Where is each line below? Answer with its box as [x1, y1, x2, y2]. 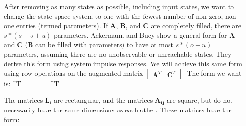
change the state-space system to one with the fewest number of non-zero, [4, 11, 223, 21]
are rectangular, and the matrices [54, 94, 153, 105]
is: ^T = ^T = [4, 79, 67, 89]
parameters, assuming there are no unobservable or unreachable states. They [4, 48, 231, 59]
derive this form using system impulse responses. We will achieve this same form [4, 58, 243, 68]
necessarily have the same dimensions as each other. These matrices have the [4, 105, 232, 115]
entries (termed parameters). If [16, 20, 108, 31]
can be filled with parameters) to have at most [35, 39, 173, 49]
